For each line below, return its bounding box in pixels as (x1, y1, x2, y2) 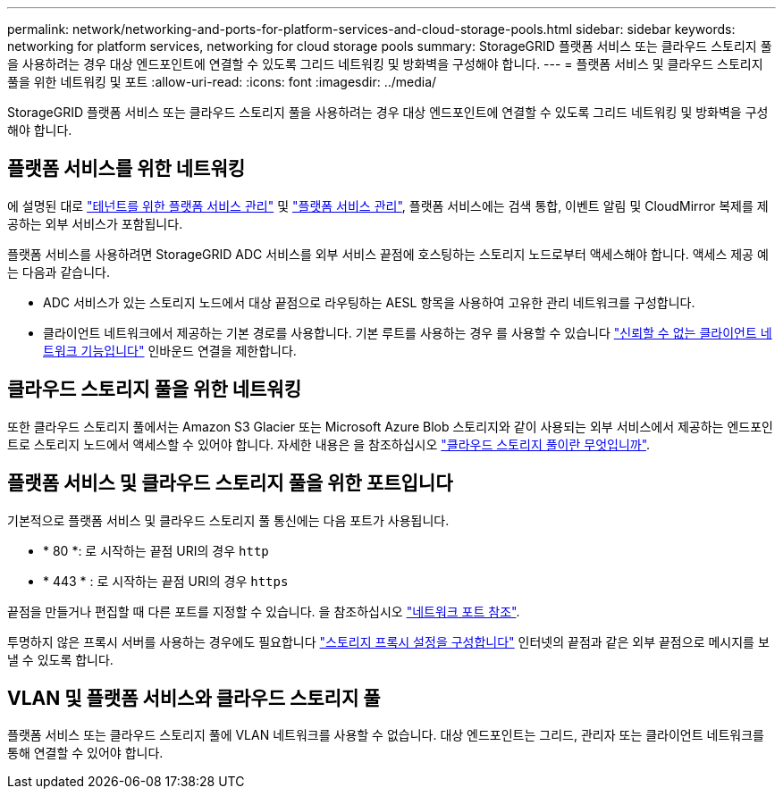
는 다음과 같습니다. (7, 264, 110, 280)
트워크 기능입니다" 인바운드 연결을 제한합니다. (43, 342, 297, 358)
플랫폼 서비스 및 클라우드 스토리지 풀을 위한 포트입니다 (7, 472, 453, 495)
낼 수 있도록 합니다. (7, 651, 114, 667)
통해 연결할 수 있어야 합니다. (7, 745, 164, 761)
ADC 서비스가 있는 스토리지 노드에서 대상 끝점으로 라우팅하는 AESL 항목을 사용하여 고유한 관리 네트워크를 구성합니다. (43, 294, 695, 310)
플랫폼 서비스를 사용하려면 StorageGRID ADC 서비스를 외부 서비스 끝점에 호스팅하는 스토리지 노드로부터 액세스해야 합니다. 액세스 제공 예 (7, 246, 769, 262)
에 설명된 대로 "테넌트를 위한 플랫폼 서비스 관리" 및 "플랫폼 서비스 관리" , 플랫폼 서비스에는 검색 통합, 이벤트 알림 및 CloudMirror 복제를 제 (7, 197, 769, 214)
